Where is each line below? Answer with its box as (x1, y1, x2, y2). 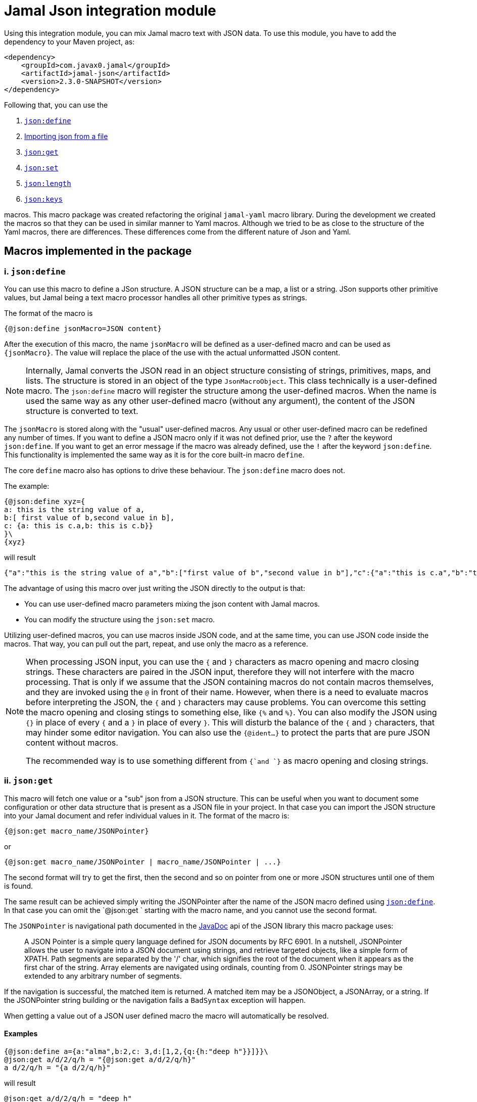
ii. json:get (4, 775, 53, 786)
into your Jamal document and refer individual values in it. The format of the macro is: (4, 811, 290, 820)
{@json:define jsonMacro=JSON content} (4, 324, 162, 333)
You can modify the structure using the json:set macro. (24, 615, 215, 624)
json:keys (24, 195, 63, 203)
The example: (4, 481, 50, 490)
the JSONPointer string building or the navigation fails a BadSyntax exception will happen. (4, 995, 306, 1004)
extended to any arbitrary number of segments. (24, 971, 182, 980)
